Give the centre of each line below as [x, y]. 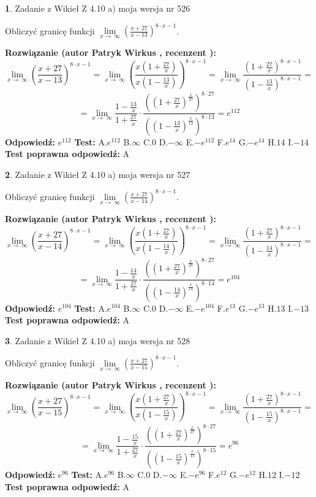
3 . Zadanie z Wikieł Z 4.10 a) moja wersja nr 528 [98, 340]
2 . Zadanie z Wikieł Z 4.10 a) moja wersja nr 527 [98, 174]
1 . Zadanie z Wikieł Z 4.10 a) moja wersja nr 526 [98, 8]
